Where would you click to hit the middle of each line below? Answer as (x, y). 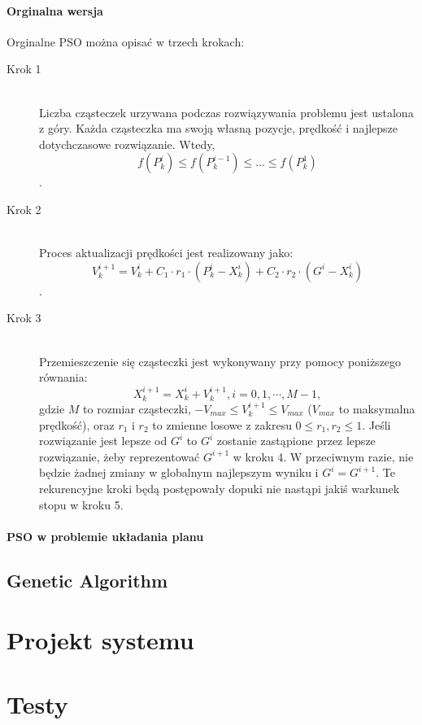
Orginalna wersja (55, 10)
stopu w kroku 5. (81, 504)
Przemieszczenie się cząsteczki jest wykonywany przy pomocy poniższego (220, 361)
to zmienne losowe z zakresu (222, 424)
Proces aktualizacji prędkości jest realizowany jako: (166, 253)
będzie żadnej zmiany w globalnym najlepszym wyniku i (179, 472)
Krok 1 (24, 69)
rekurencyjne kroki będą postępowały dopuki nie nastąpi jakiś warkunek (220, 488)
